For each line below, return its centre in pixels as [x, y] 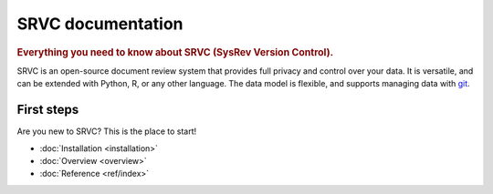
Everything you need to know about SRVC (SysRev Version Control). [175, 52]
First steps [48, 110]
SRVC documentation [100, 24]
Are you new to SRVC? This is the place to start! [107, 131]
